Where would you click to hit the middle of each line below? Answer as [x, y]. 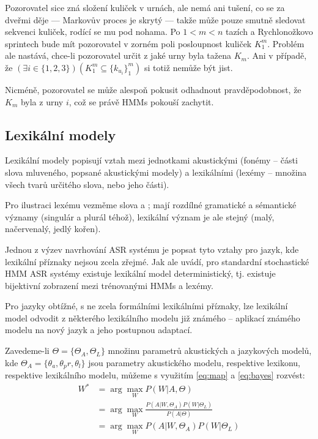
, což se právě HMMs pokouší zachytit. [141, 101]
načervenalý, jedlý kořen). [53, 229]
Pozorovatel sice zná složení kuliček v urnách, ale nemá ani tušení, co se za [145, 7]
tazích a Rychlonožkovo [269, 32]
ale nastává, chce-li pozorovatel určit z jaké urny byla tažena [118, 55]
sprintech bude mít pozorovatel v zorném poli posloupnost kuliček [128, 43]
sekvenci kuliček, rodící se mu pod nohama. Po [93, 32]
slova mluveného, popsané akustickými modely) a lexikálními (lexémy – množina [156, 172]
